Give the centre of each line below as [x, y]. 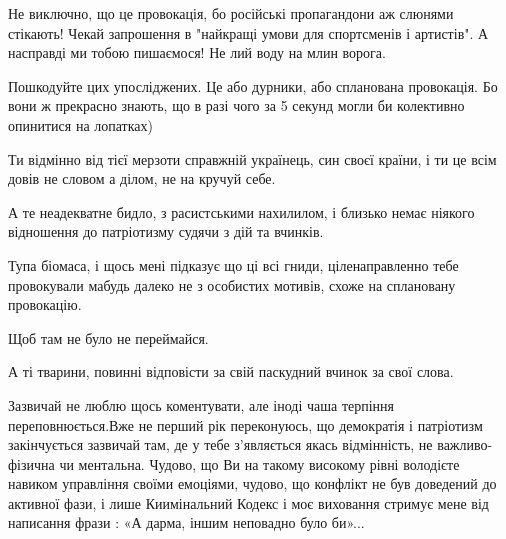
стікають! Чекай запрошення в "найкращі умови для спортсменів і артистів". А [248, 32]
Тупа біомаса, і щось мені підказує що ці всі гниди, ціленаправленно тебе [233, 264]
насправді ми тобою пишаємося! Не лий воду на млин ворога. [197, 52]
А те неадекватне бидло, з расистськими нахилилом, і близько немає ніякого [241, 211]
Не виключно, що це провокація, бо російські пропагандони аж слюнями [231, 13]
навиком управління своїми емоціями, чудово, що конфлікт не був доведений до [252, 483]
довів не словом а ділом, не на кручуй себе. [142, 178]
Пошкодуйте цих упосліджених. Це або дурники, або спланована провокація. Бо [253, 85]
